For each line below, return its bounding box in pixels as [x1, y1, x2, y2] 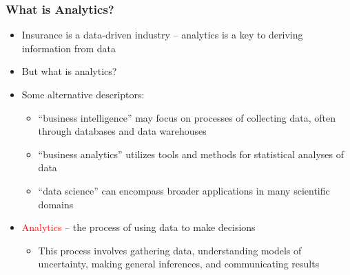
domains [38, 197, 74, 211]
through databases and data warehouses [38, 124, 207, 138]
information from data [21, 41, 116, 55]
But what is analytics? [21, 64, 117, 78]
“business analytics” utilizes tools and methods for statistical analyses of [38, 146, 344, 161]
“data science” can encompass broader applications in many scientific [38, 183, 330, 197]
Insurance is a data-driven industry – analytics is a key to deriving [21, 27, 303, 42]
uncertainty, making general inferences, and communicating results [38, 256, 320, 271]
